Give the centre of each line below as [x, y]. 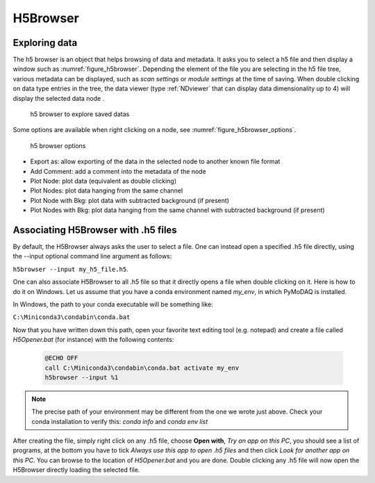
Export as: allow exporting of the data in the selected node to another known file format [155, 162]
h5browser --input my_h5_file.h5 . [70, 269]
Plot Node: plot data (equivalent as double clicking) [103, 181]
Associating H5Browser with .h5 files [95, 230]
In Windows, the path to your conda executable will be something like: [113, 304]
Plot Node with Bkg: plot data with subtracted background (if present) [130, 200]
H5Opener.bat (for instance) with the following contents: [93, 340]
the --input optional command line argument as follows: [92, 256]
